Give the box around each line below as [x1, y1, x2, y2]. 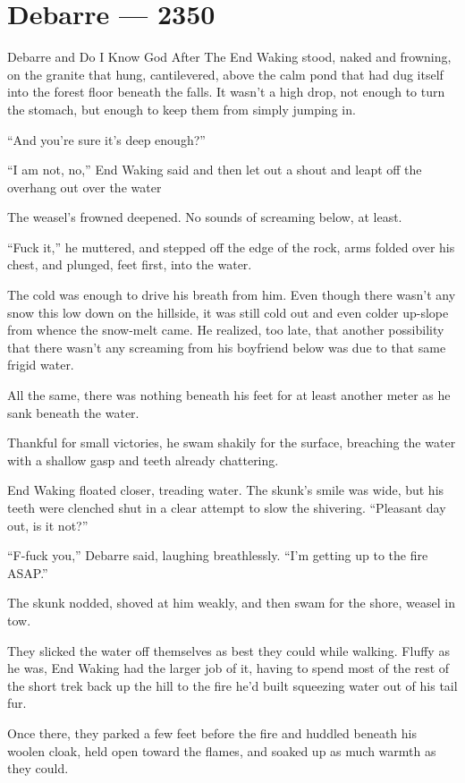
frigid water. [7, 355, 74, 374]
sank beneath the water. [7, 403, 139, 421]
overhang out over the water [7, 177, 162, 196]
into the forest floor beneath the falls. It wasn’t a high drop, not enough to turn [7, 82, 445, 101]
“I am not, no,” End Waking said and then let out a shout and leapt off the [7, 160, 422, 179]
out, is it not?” [7, 515, 89, 534]
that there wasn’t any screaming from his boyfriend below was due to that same [7, 337, 446, 356]
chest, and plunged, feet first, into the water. [7, 255, 252, 274]
